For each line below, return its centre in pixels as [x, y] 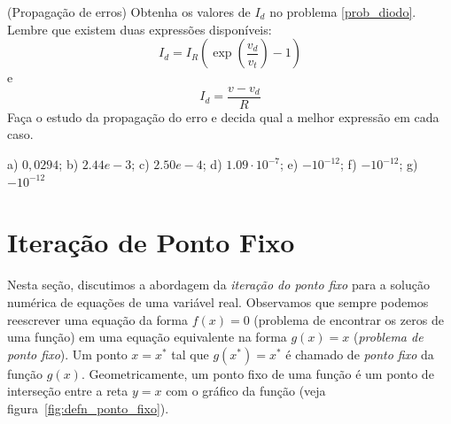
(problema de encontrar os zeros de [349, 319]
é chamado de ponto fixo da [360, 354]
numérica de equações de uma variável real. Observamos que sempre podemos [218, 301]
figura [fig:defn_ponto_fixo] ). [88, 408]
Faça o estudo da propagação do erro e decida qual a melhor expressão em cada [223, 116]
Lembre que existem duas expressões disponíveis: [140, 29]
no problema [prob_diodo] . [343, 12]
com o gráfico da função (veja [246, 391]
